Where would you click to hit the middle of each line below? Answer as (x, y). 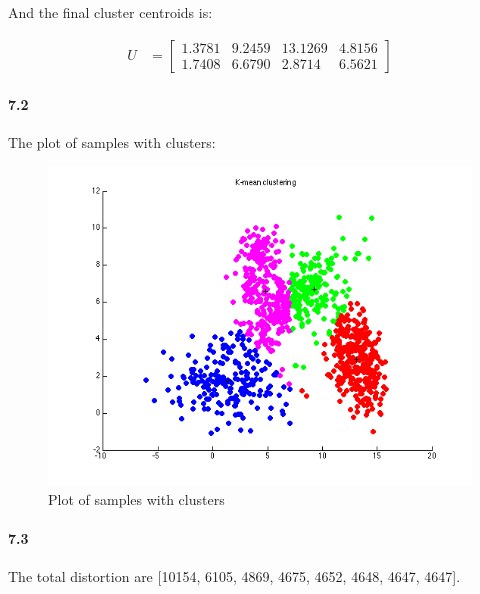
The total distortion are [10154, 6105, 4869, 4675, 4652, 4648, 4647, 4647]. (234, 576)
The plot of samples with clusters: (112, 142)
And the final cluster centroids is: (110, 12)
